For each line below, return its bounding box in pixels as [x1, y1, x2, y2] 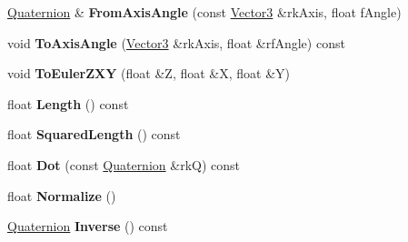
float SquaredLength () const [7, 125, 181, 144]
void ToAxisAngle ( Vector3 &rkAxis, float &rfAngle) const [7, 33, 345, 52]
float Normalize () [7, 186, 116, 205]
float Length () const [7, 94, 129, 113]
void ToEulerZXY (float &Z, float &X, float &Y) [7, 64, 291, 83]
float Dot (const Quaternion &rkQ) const [7, 155, 240, 174]
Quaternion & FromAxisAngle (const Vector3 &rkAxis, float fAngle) [7, 3, 402, 21]
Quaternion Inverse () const [7, 217, 168, 236]
